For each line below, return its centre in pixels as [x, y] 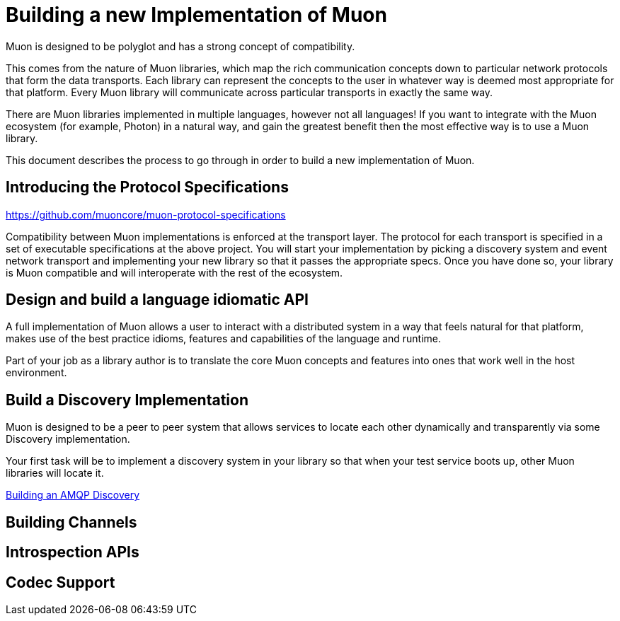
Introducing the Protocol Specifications [147, 187]
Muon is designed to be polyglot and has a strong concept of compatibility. [180, 46]
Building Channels [71, 522]
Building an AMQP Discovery [73, 495]
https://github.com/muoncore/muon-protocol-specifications [146, 214]
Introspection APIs [73, 552]
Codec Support [61, 582]
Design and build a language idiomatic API [157, 300]
